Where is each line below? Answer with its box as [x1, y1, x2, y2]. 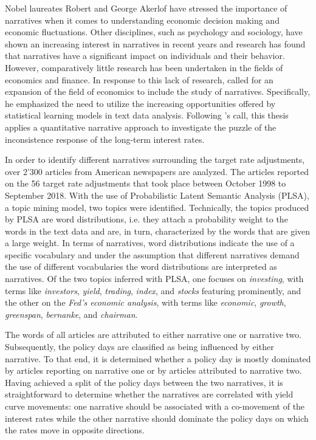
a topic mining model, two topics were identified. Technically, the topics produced [5, 201, 309, 213]
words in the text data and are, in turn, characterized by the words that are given [5, 224, 311, 237]
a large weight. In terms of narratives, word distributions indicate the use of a [5, 236, 295, 249]
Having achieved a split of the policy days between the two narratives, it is [5, 376, 283, 388]
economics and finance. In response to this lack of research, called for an [5, 73, 273, 86]
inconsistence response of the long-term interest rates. [5, 132, 205, 145]
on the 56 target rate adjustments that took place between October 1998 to [5, 177, 286, 190]
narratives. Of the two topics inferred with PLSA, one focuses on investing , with [5, 272, 304, 285]
